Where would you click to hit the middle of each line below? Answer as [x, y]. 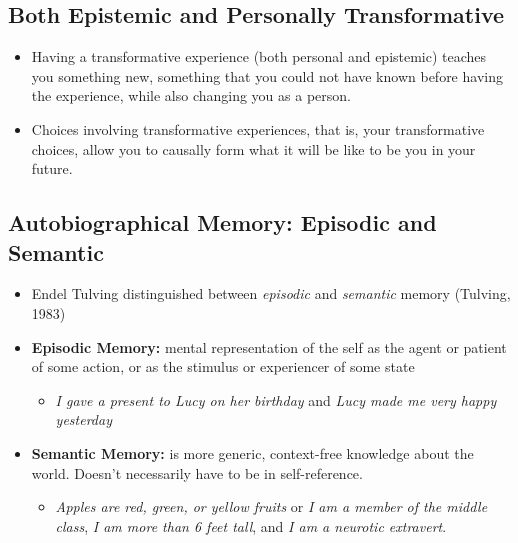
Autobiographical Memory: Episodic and [222, 222]
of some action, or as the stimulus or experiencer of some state [223, 366]
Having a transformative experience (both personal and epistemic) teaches [259, 56]
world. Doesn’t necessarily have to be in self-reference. [197, 472]
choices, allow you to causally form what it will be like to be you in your [253, 148]
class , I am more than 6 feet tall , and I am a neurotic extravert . [251, 525]
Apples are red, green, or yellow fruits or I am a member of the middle [271, 506]
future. [52, 168]
